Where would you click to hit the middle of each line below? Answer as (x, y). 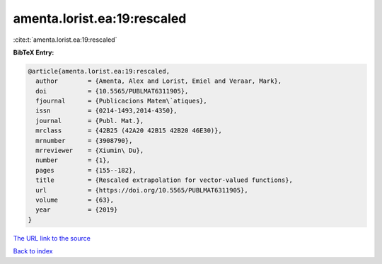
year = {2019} (77, 210)
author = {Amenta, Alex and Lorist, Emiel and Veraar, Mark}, (159, 81)
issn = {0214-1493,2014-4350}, (106, 111)
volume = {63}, (75, 200)
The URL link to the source (52, 238)
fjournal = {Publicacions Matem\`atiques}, (122, 101)
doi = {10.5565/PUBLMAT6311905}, (112, 91)
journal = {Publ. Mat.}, (90, 121)
